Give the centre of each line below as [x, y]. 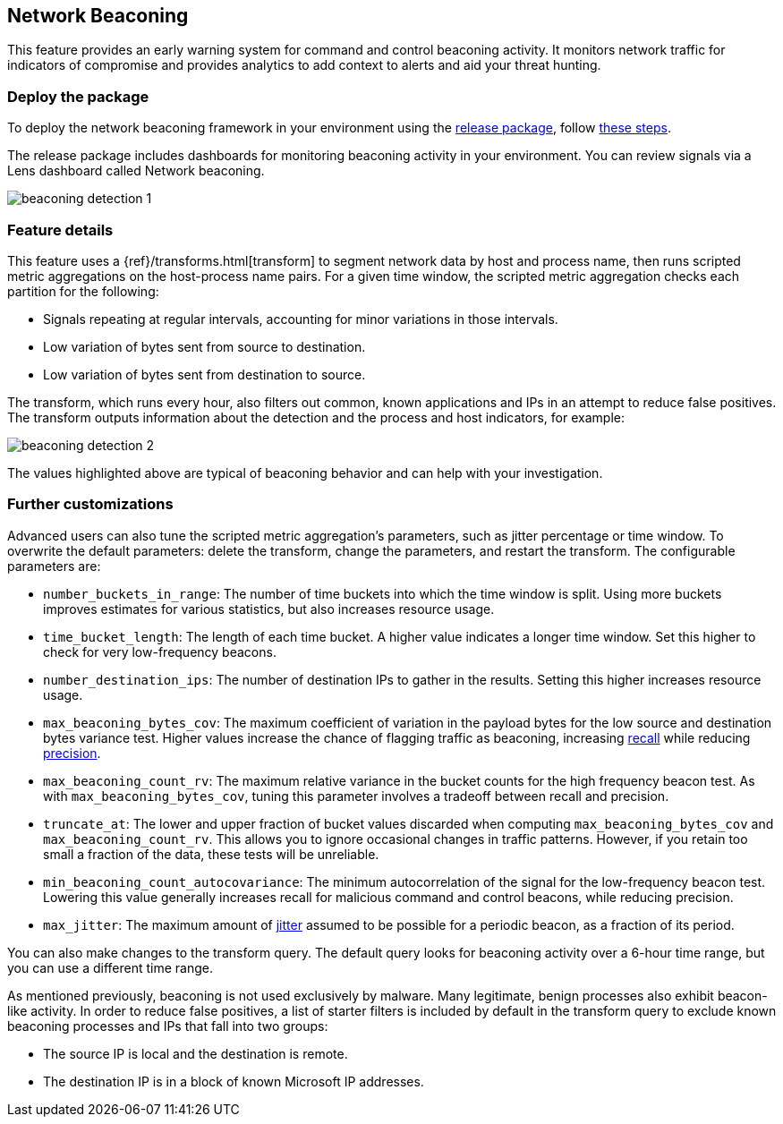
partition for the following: [83, 291]
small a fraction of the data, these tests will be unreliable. [211, 854]
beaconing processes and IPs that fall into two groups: [168, 1026]
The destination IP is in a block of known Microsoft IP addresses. [234, 1081]
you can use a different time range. [111, 967]
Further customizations [90, 504]
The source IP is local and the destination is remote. [196, 1053]
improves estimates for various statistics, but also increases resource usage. [269, 609]
